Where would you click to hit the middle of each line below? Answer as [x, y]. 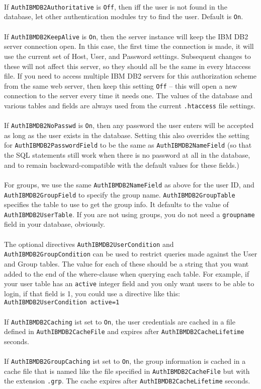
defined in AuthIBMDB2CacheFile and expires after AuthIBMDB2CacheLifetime [124, 331]
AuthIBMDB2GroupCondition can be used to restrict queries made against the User [131, 254]
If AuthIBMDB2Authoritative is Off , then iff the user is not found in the [116, 6]
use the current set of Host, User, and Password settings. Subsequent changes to [127, 56]
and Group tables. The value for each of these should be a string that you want [126, 263]
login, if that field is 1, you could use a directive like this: [92, 293]
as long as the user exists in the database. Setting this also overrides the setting [127, 135]
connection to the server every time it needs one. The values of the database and [128, 95]
